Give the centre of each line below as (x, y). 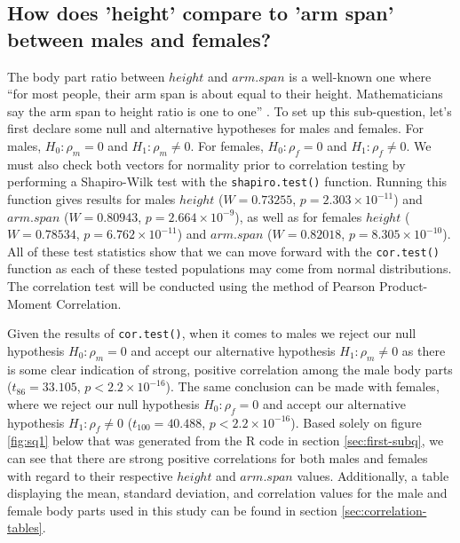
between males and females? (139, 39)
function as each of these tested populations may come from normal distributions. (230, 268)
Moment (30, 303)
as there (424, 350)
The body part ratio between (86, 76)
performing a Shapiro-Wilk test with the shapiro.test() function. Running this (227, 181)
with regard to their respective (90, 475)
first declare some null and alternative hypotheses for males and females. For (216, 128)
